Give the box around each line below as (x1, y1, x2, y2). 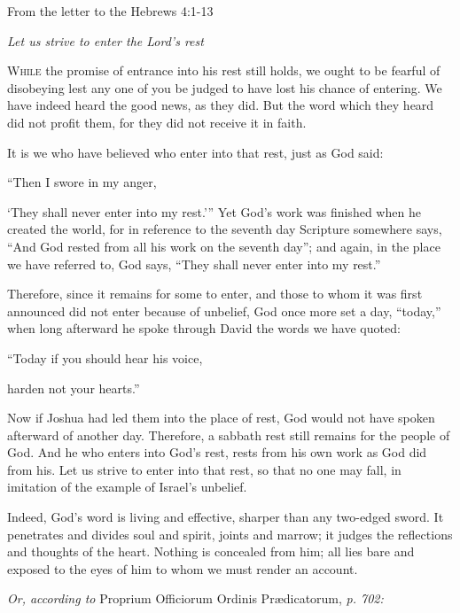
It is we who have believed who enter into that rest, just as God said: (7, 143, 384, 161)
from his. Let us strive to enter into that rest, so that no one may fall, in (7, 460, 402, 478)
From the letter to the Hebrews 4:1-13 (7, 2, 214, 19)
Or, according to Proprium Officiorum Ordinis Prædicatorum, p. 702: (7, 589, 384, 608)
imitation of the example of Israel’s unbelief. (7, 477, 247, 496)
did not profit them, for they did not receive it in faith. (7, 113, 307, 131)
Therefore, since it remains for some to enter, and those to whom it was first (7, 284, 423, 303)
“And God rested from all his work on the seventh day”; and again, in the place (7, 237, 441, 255)
